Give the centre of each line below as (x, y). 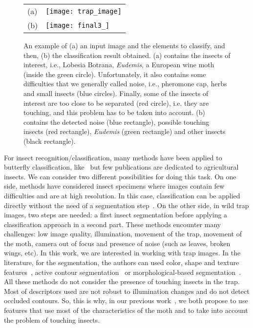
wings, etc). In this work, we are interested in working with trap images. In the (122, 253)
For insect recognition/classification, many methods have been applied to (113, 157)
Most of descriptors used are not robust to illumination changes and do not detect (127, 291)
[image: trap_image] (84, 11)
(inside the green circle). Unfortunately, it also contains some (115, 74)
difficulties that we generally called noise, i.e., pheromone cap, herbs (125, 84)
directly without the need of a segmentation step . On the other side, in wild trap (126, 205)
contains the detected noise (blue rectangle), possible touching (116, 122)
